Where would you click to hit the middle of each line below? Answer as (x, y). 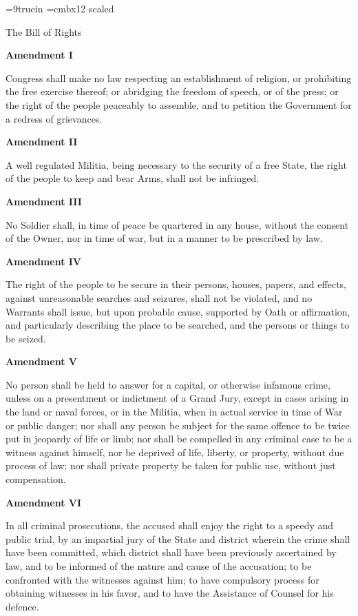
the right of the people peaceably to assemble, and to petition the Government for (179, 104)
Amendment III (44, 201)
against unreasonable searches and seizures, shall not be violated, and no (159, 297)
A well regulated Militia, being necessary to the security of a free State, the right (176, 164)
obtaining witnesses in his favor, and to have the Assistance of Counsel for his (170, 593)
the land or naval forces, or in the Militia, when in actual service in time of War (174, 412)
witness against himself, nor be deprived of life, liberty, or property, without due (175, 452)
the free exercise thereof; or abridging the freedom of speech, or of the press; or (172, 91)
